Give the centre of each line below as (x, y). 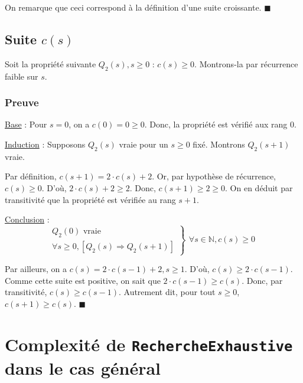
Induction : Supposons (45, 144)
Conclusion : (27, 219)
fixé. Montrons (219, 144)
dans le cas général (83, 368)
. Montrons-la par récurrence (246, 63)
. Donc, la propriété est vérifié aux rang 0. (220, 124)
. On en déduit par (259, 187)
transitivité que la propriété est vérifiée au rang (90, 199)
